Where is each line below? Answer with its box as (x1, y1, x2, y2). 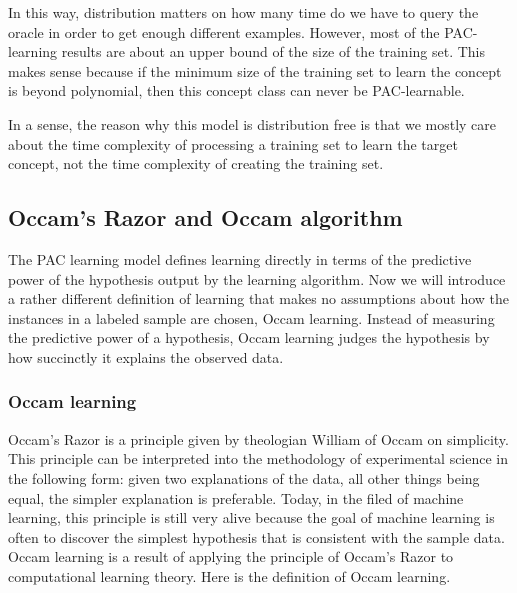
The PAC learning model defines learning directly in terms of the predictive (8, 248, 472, 269)
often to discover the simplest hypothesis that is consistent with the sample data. (8, 526, 505, 547)
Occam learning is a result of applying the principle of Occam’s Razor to (8, 546, 454, 567)
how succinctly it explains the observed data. (8, 346, 284, 367)
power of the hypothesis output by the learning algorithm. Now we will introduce (8, 268, 506, 289)
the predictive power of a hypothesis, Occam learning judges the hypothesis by (8, 327, 490, 348)
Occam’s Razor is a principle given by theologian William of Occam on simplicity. (8, 428, 509, 449)
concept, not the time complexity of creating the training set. (8, 153, 384, 174)
